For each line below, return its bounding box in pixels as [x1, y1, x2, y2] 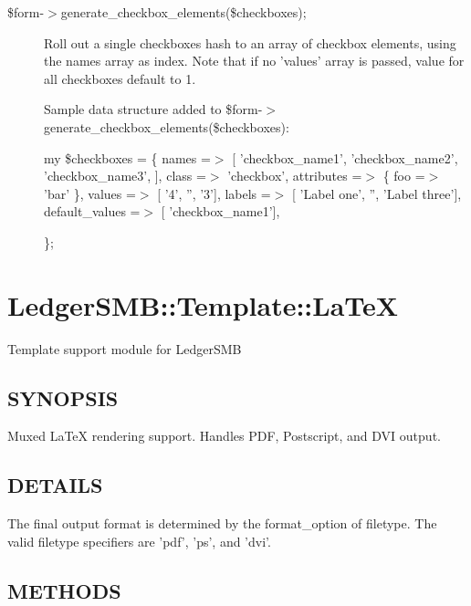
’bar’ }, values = [44, 183, 136, 203]
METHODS [7, 576, 121, 604]
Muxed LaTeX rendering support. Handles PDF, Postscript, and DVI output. [7, 426, 441, 445]
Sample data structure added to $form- [44, 99, 263, 119]
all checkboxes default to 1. [44, 68, 196, 88]
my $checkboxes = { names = [44, 148, 211, 167]
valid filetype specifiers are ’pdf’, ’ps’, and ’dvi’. [7, 531, 271, 550]
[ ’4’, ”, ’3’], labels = [157, 183, 271, 203]
